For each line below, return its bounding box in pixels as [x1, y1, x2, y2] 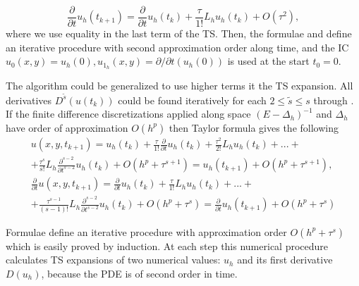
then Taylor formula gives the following [169, 120, 339, 135]
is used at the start [227, 54, 310, 68]
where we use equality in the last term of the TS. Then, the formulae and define [6, 26, 352, 41]
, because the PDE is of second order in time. [41, 266, 238, 280]
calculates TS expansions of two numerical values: [6, 252, 221, 267]
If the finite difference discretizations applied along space [6, 106, 251, 121]
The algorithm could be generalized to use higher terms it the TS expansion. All [6, 78, 353, 93]
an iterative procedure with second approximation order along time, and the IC [6, 39, 349, 54]
